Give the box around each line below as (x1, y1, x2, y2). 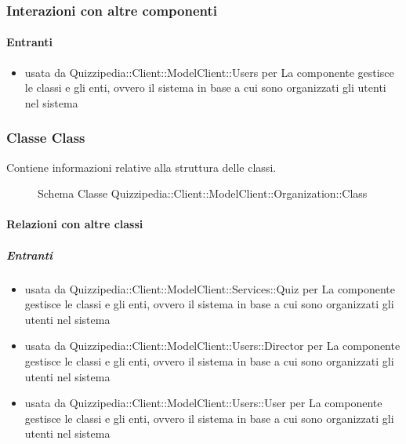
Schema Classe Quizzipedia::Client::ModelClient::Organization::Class (38, 185, 368, 202)
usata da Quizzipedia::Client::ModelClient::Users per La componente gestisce (24, 64, 394, 80)
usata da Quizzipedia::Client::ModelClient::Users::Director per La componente (24, 337, 401, 354)
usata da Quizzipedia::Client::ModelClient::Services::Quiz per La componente (24, 280, 395, 297)
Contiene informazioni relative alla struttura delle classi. (6, 158, 277, 175)
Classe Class (6, 128, 85, 147)
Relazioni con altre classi (6, 216, 143, 232)
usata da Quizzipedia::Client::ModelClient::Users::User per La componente (24, 395, 382, 411)
